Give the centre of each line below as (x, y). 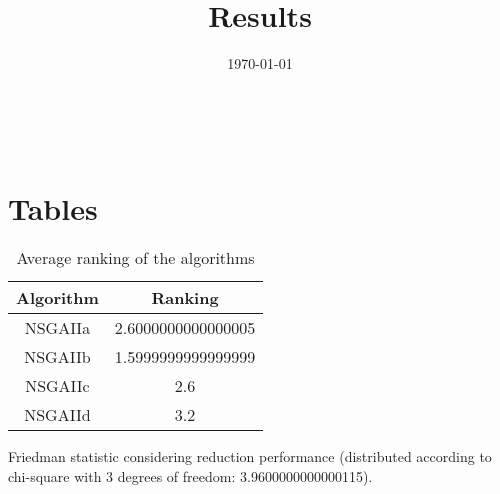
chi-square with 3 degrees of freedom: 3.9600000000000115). (190, 476)
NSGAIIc (57, 386)
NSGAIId (57, 415)
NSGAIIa (57, 328)
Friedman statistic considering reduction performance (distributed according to (250, 456)
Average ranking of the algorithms (135, 258)
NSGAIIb (57, 357)
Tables (53, 207)
